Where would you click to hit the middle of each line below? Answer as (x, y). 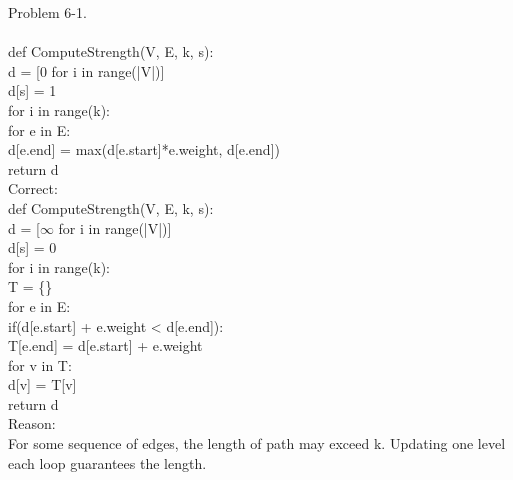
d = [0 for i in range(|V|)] (86, 70)
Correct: (33, 188)
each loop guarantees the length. (107, 462)
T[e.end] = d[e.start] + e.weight (105, 345)
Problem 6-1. (47, 12)
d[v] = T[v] (42, 384)
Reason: (32, 423)
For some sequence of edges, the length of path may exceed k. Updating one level (257, 443)
